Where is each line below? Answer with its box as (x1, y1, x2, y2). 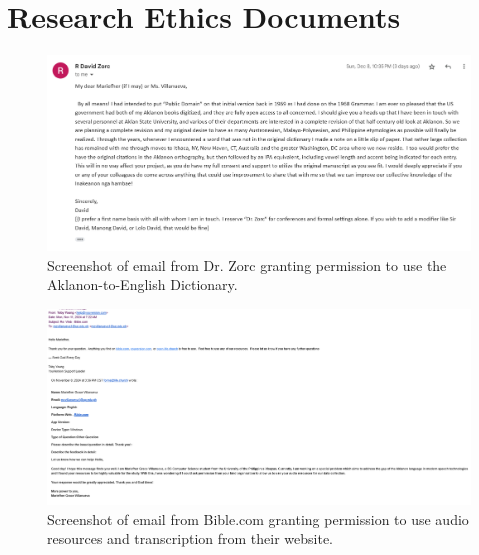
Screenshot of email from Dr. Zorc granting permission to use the (47, 254, 447, 275)
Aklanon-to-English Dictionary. (47, 274, 238, 295)
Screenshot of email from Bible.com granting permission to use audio (47, 508, 469, 529)
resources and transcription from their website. (47, 528, 333, 549)
